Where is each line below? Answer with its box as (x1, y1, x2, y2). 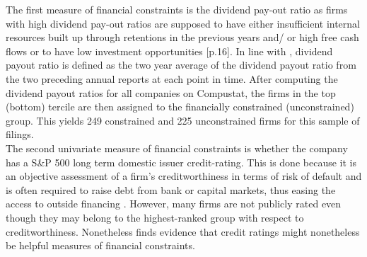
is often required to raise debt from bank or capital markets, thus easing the (6, 182, 336, 197)
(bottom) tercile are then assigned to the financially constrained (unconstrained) (6, 99, 354, 114)
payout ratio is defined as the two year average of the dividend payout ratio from (6, 57, 356, 72)
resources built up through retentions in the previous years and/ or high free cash (6, 30, 359, 45)
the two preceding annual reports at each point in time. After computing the (6, 71, 338, 86)
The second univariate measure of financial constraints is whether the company (6, 140, 348, 155)
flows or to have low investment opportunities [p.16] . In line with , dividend (6, 43, 333, 58)
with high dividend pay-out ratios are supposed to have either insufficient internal (6, 16, 361, 30)
